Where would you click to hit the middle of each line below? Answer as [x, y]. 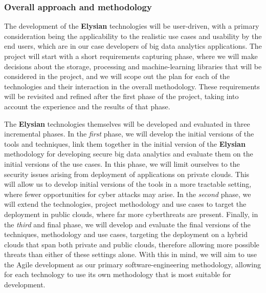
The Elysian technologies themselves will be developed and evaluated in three [127, 123]
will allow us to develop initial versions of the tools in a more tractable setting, [128, 184]
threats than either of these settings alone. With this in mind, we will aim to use [131, 254]
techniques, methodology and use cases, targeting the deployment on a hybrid [126, 234]
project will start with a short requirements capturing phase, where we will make [131, 56]
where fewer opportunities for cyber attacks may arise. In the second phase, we [128, 194]
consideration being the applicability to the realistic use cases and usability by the [133, 36]
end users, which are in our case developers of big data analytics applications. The [133, 46]
